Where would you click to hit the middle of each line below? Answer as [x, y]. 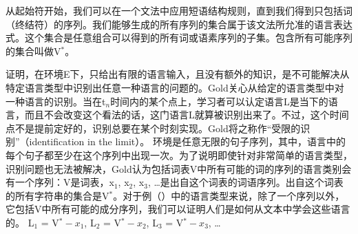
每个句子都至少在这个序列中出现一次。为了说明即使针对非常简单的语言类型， [179, 155]
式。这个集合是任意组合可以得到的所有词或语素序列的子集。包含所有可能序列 [179, 38]
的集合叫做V [33, 51]
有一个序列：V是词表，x [60, 182]
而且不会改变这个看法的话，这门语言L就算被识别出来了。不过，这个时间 [187, 115]
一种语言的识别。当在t [56, 101]
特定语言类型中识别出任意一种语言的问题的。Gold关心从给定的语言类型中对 [175, 87]
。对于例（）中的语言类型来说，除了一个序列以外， [229, 195]
